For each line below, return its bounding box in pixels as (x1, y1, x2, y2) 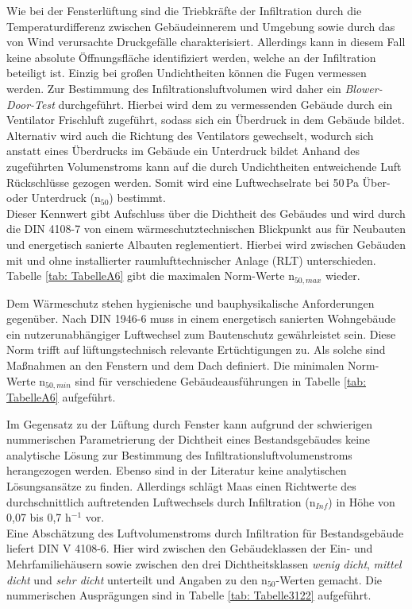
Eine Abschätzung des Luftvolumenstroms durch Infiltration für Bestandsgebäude (6, 524, 404, 541)
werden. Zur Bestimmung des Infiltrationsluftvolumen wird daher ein (6, 80, 341, 96)
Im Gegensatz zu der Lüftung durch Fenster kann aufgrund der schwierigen (6, 415, 373, 432)
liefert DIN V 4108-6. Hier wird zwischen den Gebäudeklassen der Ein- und (6, 540, 373, 557)
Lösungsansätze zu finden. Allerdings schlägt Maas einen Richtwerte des (6, 477, 356, 494)
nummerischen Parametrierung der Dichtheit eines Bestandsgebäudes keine (6, 431, 371, 448)
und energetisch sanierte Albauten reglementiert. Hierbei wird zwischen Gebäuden (6, 235, 406, 252)
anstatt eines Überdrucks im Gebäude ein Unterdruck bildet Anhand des (6, 142, 360, 159)
